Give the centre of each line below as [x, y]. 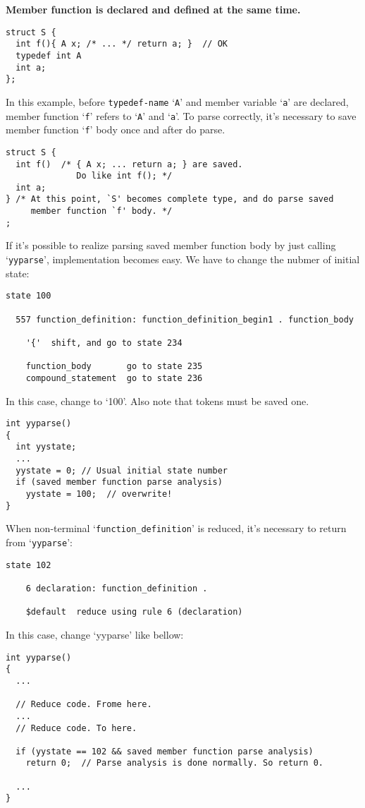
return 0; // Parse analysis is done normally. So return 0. [175, 763]
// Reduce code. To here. [76, 728]
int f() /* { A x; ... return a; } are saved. [129, 164]
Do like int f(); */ [124, 176]
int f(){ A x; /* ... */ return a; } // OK [122, 44]
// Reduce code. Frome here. [84, 705]
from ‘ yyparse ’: [39, 542]
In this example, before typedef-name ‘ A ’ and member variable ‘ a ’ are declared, [177, 101]
